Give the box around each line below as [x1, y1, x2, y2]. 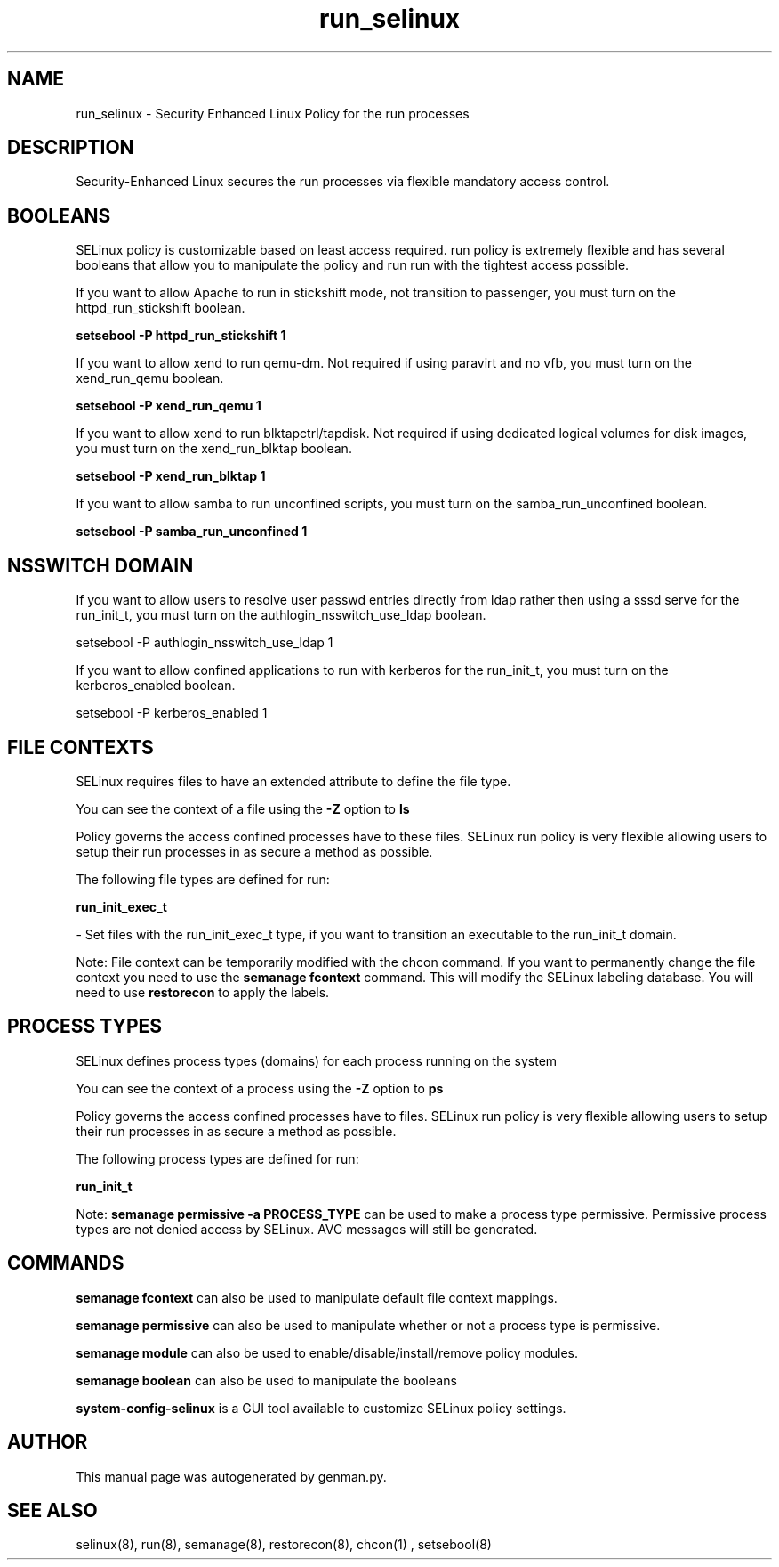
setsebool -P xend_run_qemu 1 [76, 398, 261, 414]
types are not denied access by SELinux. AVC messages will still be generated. [76, 1221, 538, 1237]
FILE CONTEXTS [7, 735, 154, 759]
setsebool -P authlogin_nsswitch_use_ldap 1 [76, 635, 333, 651]
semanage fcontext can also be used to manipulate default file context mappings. [76, 1289, 558, 1305]
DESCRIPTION [7, 136, 134, 159]
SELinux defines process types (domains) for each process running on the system [76, 1052, 558, 1068]
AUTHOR [7, 1431, 88, 1454]
